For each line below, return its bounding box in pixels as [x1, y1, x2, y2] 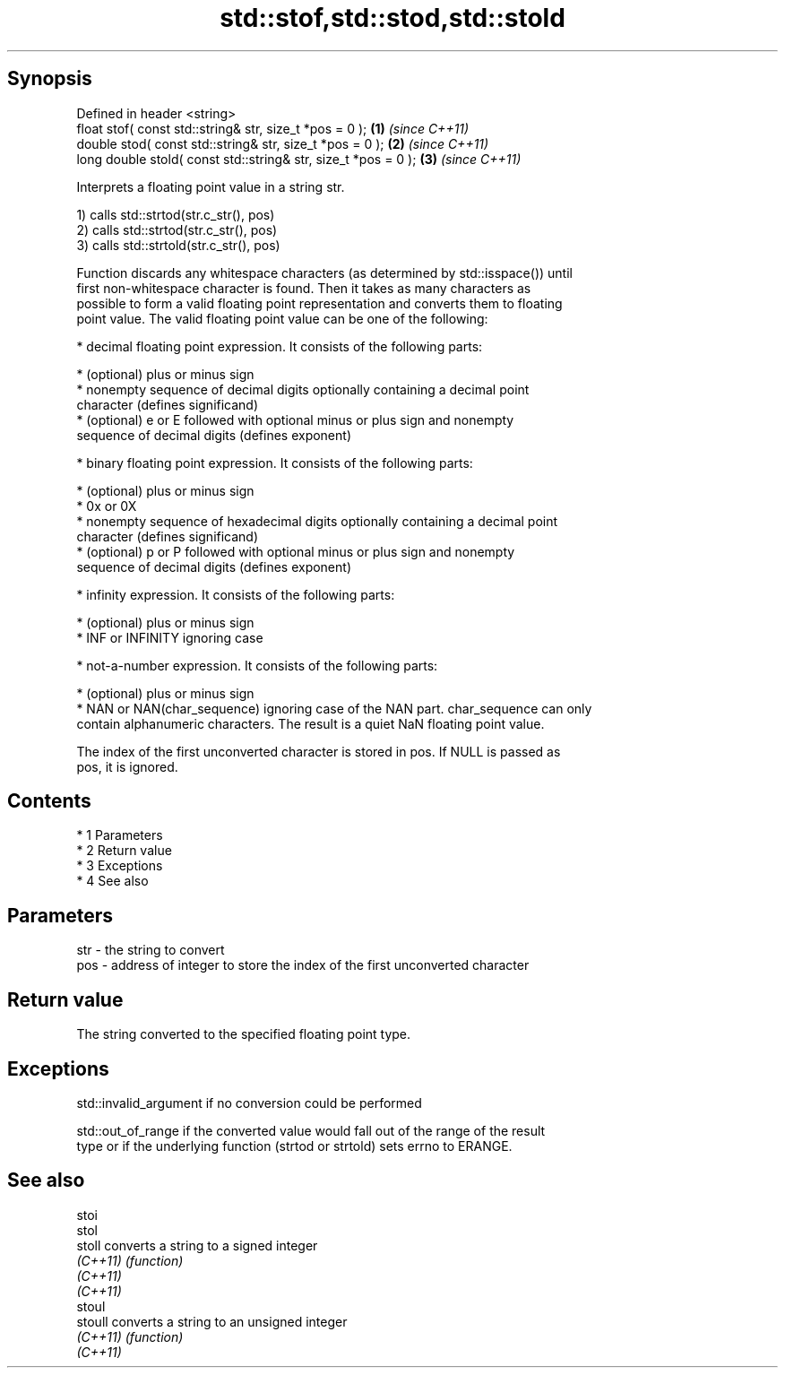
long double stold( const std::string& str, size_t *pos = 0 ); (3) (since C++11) [76, 151, 522, 167]
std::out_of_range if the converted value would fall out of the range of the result [76, 1122, 546, 1138]
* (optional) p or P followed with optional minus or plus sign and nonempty [76, 543, 515, 559]
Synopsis [7, 67, 92, 91]
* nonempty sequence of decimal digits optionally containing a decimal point [76, 381, 530, 397]
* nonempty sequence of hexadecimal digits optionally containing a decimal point [76, 513, 558, 529]
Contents [7, 790, 91, 813]
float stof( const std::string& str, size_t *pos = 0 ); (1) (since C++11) [76, 120, 470, 136]
